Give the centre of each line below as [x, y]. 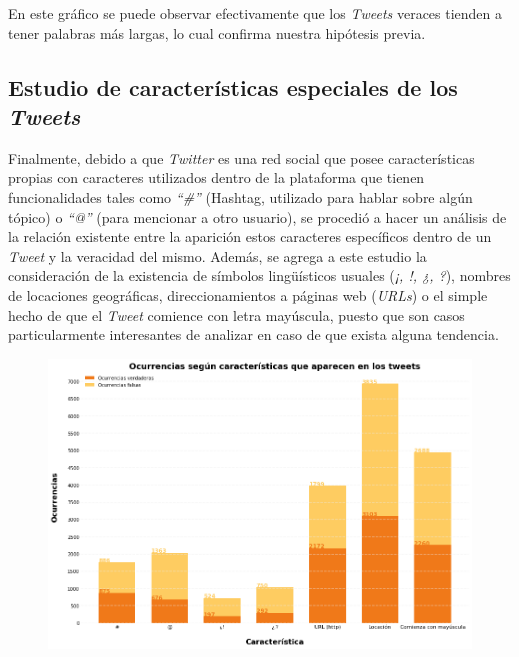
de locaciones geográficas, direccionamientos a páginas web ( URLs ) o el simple [248, 294]
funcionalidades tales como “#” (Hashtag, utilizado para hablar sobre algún [240, 196]
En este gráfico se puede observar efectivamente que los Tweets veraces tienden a [255, 13]
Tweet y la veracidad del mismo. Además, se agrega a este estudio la [217, 255]
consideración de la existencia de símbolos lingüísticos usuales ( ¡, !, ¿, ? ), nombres [259, 275]
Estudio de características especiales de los [233, 86]
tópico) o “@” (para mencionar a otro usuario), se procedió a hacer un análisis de [257, 216]
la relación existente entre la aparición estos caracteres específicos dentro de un [250, 236]
